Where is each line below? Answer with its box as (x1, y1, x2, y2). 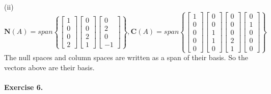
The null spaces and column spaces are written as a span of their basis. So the (4, 52, 249, 63)
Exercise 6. (4, 82, 43, 92)
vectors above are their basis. (4, 62, 95, 72)
